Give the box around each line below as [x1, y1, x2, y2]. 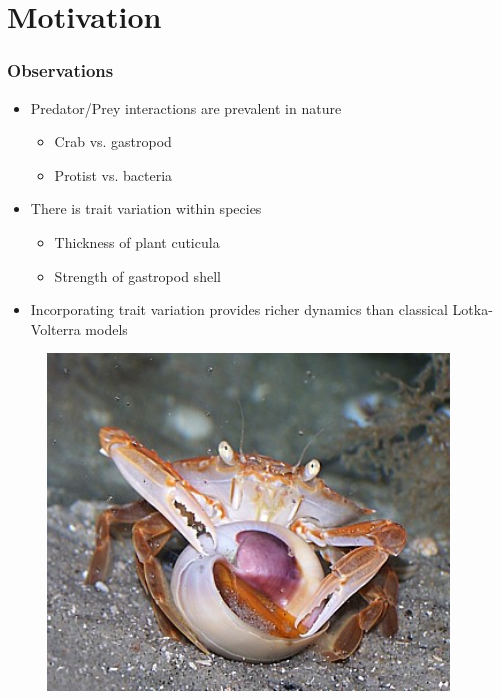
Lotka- [452, 299, 493, 320]
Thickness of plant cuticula [54, 231, 220, 252]
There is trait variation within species [30, 198, 262, 219]
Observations [7, 58, 114, 83]
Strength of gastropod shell [54, 265, 221, 286]
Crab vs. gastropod [54, 131, 172, 152]
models [85, 318, 128, 339]
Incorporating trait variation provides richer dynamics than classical [30, 299, 448, 320]
